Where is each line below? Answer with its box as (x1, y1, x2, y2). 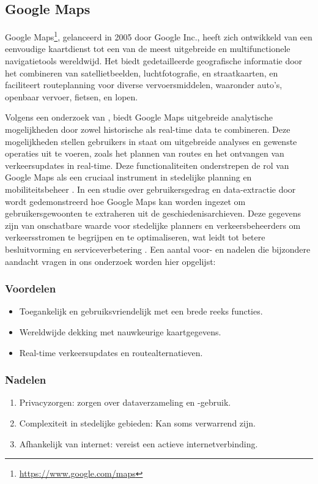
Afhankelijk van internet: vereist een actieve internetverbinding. (19, 437, 258, 450)
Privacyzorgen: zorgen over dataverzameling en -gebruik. (19, 396, 231, 409)
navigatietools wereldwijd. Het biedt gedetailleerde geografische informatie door (5, 54, 303, 67)
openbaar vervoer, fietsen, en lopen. (5, 90, 138, 103)
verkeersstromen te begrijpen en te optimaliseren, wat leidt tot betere (5, 231, 265, 244)
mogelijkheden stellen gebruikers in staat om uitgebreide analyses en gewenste (5, 135, 297, 147)
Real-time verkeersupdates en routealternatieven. (19, 346, 203, 359)
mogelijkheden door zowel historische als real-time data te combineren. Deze (5, 123, 290, 136)
